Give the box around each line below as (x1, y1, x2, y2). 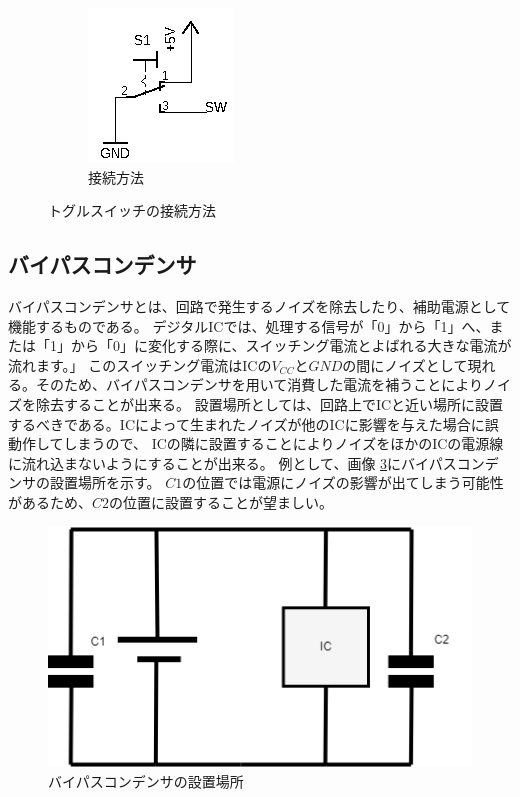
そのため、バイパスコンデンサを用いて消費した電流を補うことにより (35, 374, 484, 395)
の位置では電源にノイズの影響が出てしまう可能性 (182, 472, 504, 493)
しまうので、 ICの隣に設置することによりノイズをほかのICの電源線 (63, 433, 504, 454)
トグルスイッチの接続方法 (48, 200, 216, 221)
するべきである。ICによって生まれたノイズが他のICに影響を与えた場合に (8, 413, 485, 434)
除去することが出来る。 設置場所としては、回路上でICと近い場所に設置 (35, 393, 504, 414)
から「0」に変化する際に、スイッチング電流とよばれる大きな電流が (70, 335, 512, 356)
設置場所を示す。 (49, 472, 161, 493)
